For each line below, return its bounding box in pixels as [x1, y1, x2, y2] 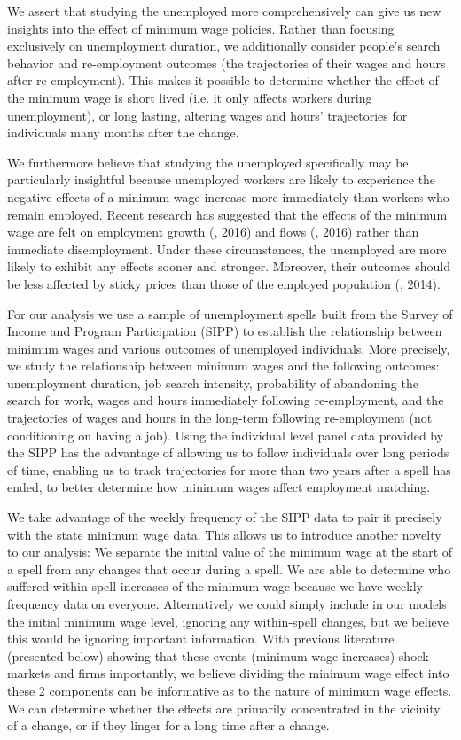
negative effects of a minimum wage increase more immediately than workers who [7, 187, 449, 206]
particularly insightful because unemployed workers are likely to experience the [7, 170, 436, 189]
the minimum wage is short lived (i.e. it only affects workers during [7, 88, 372, 106]
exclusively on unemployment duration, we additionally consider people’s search [7, 36, 441, 55]
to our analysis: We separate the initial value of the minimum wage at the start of [7, 542, 453, 561]
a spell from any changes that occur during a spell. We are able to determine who [7, 559, 451, 578]
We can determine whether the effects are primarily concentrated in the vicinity [7, 698, 441, 717]
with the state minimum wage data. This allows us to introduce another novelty [7, 525, 441, 543]
